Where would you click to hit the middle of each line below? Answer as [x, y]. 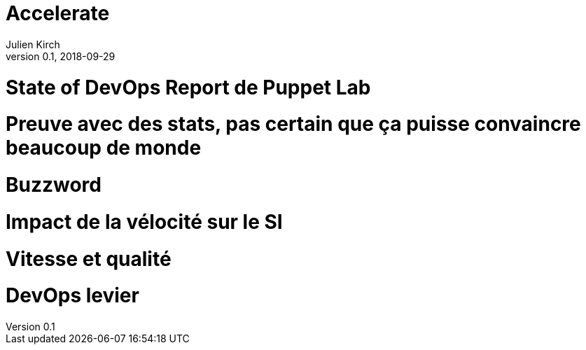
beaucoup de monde [104, 148]
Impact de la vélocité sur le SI [144, 222]
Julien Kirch [33, 44]
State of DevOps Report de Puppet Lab [188, 87]
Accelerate [58, 13]
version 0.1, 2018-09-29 [61, 56]
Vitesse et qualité [89, 259]
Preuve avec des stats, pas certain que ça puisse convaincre [293, 124]
